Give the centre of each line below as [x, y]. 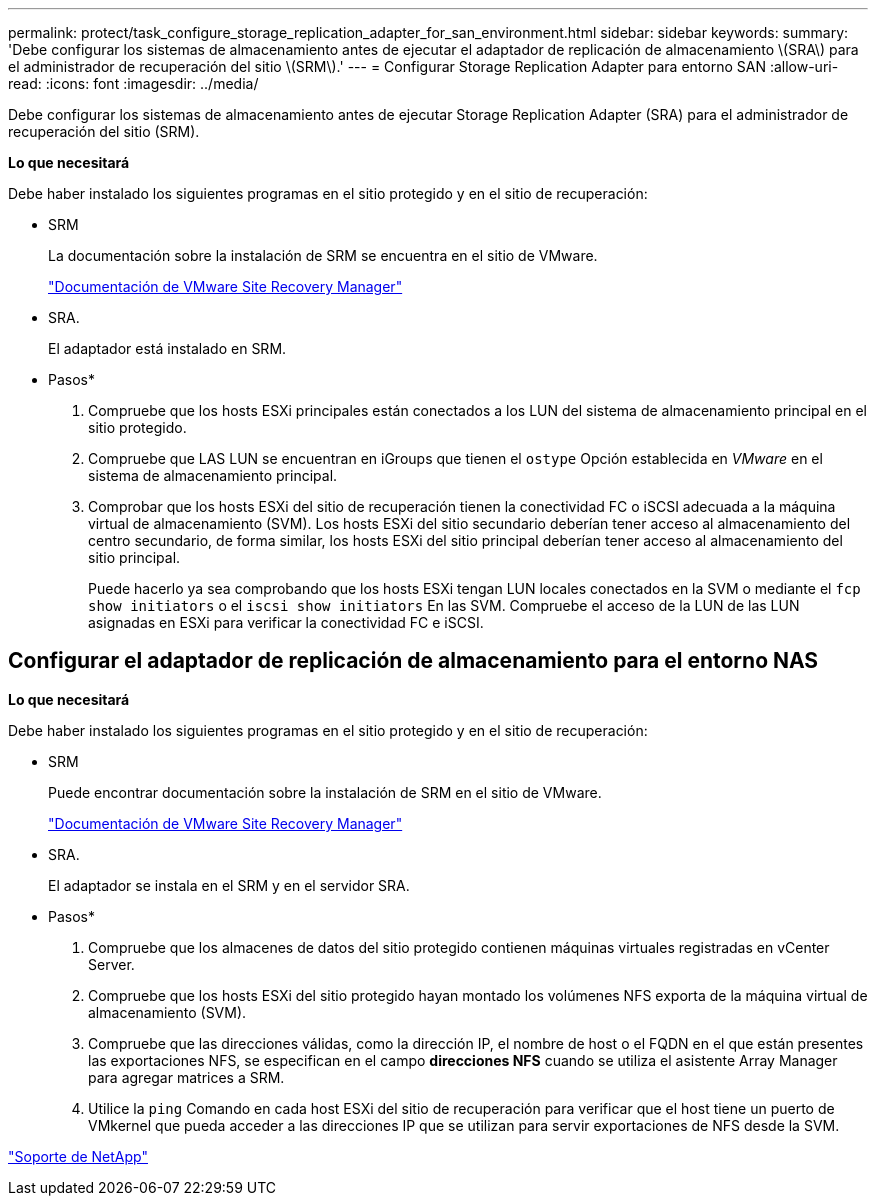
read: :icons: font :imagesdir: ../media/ [133, 83]
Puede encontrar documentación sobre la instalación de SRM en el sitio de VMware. [325, 792]
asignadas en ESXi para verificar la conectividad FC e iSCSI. [286, 622]
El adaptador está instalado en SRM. [167, 348]
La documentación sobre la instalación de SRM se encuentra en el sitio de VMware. [323, 255]
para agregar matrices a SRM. [186, 1077]
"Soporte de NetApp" [78, 1156]
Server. [111, 964]
